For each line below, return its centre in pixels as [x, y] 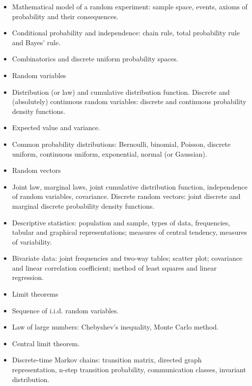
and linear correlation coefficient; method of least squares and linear [114, 267]
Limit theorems [35, 294]
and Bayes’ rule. [36, 42]
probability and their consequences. [65, 16]
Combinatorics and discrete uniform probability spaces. [95, 59]
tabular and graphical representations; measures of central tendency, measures [129, 232]
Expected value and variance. [56, 127]
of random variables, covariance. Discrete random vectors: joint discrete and [126, 196]
